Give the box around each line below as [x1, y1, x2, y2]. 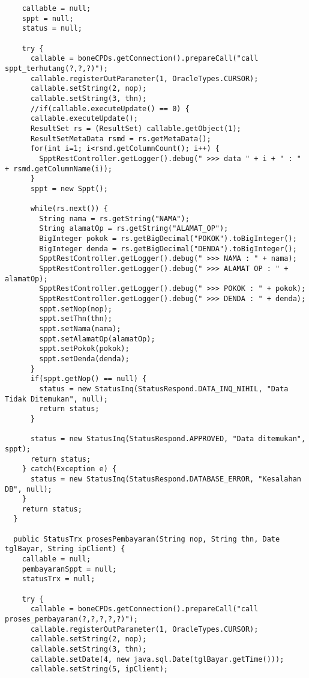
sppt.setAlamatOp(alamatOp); [39, 334, 155, 343]
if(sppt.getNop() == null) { [30, 374, 147, 383]
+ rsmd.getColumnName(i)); [5, 164, 112, 173]
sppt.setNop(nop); [39, 304, 112, 313]
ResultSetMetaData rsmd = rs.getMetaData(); [30, 134, 211, 143]
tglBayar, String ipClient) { [5, 545, 125, 554]
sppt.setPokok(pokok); [39, 344, 130, 353]
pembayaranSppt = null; [22, 564, 117, 573]
